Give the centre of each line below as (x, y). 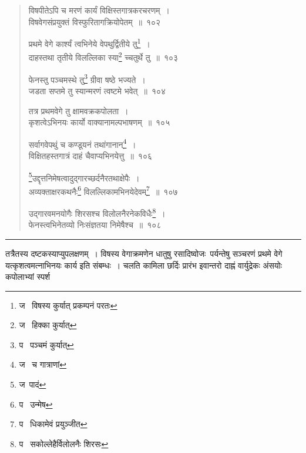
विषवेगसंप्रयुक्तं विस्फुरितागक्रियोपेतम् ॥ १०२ (95, 22)
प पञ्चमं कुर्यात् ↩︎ (46, 344)
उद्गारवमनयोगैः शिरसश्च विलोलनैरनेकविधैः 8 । (97, 212)
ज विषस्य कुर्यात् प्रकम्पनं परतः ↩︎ (68, 305)
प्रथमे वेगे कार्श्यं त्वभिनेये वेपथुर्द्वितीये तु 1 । (89, 43)
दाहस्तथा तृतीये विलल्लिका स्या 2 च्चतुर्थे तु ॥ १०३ (103, 57)
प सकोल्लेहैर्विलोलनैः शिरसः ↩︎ (64, 443)
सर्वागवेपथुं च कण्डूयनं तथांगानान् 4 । (82, 143)
